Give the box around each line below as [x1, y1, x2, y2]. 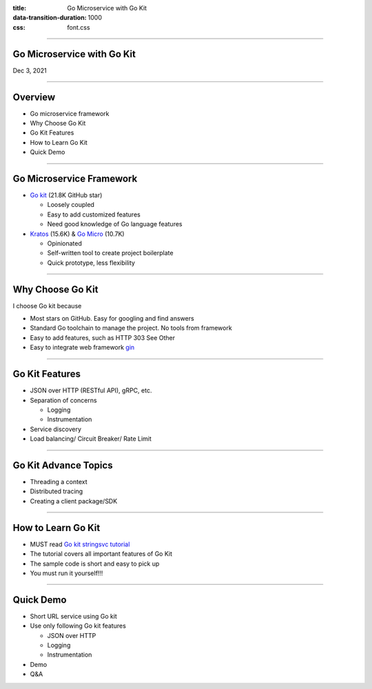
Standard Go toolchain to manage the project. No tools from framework [30, 324, 232, 332]
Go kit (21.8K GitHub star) [30, 191, 103, 199]
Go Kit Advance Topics [12, 459, 113, 471]
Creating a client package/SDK [30, 497, 118, 505]
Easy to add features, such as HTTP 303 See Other [30, 333, 176, 341]
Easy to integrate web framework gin [30, 343, 135, 352]
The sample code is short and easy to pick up [30, 559, 160, 568]
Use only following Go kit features [30, 621, 127, 630]
